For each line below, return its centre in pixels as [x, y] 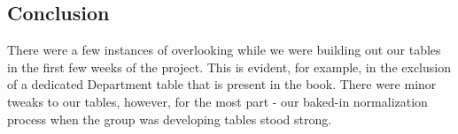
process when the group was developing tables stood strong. [170, 119]
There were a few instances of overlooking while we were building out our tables [224, 50]
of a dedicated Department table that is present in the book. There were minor [222, 84]
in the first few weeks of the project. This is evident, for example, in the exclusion [229, 67]
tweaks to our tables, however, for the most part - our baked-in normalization [217, 101]
